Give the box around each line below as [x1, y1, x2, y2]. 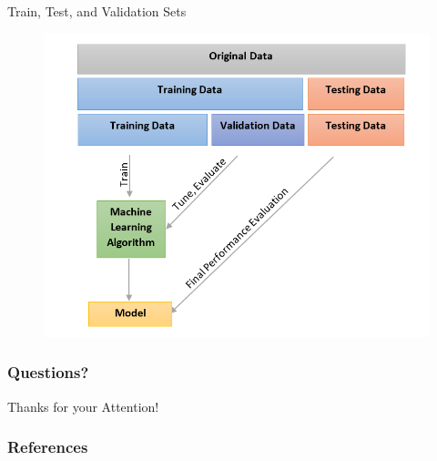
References [7, 435, 88, 458]
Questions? [7, 361, 89, 384]
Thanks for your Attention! [7, 396, 159, 415]
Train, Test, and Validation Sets [7, 2, 187, 20]
